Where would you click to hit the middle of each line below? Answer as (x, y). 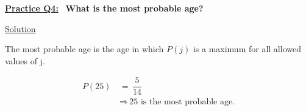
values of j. (25, 60)
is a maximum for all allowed (247, 49)
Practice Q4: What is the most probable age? (104, 8)
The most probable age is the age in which (84, 49)
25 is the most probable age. (182, 102)
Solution (20, 28)
